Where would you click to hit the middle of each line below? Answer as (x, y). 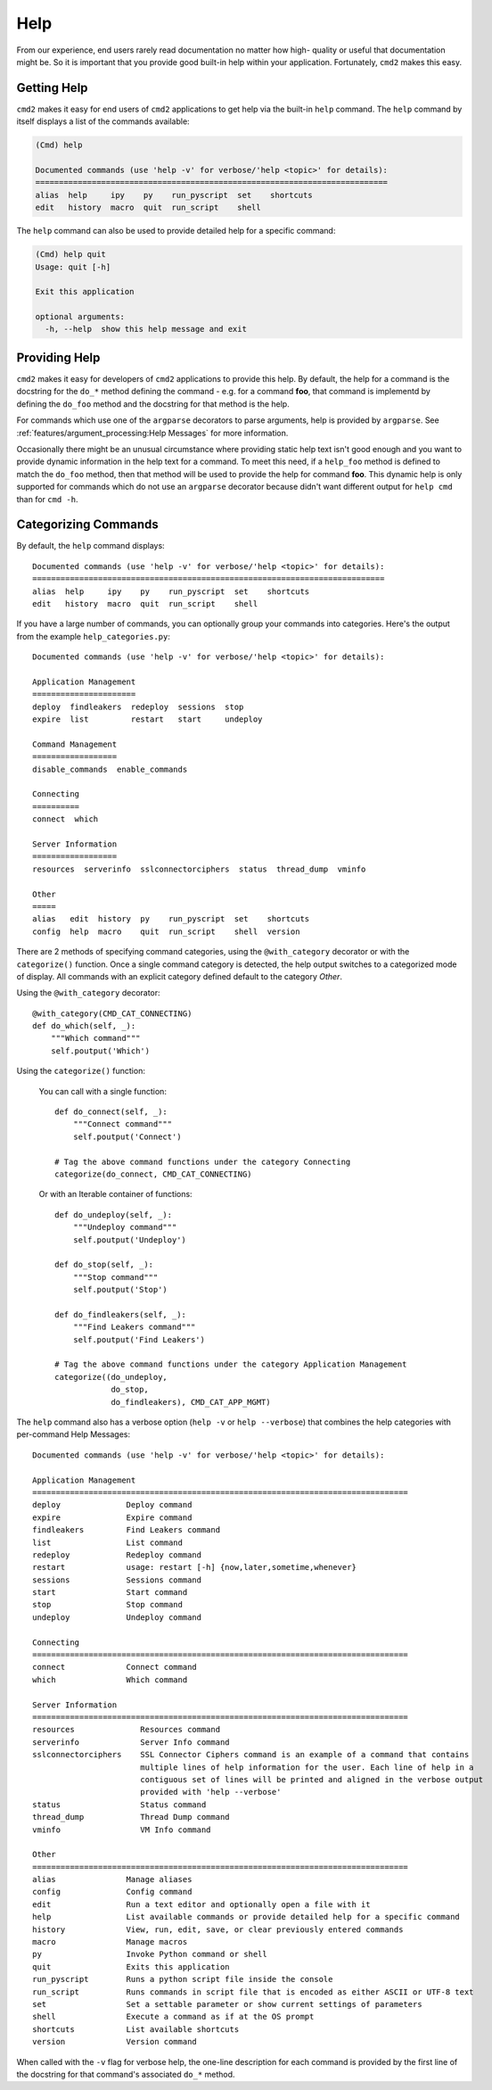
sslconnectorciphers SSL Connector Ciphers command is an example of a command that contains (251, 1755)
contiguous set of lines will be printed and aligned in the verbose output (312, 1779)
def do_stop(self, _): (104, 1265)
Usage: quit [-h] (73, 267)
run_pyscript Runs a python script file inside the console (183, 1979)
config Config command (112, 1892)
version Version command (115, 2042)
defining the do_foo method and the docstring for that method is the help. (153, 404)
